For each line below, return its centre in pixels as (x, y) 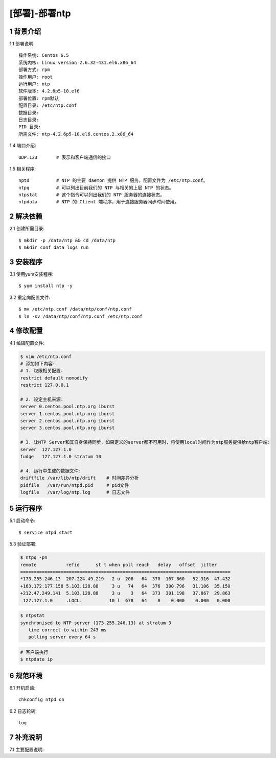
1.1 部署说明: (22, 44)
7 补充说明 (26, 737)
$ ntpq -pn (34, 558)
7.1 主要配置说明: (27, 749)
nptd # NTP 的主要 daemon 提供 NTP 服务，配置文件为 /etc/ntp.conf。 (113, 181)
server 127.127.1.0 (46, 449)
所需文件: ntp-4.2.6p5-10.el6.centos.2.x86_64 (76, 134)
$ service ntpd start (45, 532)
